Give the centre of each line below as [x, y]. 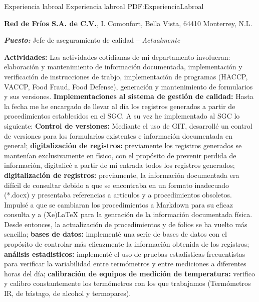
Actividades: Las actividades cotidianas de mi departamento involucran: [117, 57]
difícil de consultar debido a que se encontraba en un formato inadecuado [117, 185]
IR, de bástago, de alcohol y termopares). [68, 293]
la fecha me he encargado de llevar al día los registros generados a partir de [120, 106]
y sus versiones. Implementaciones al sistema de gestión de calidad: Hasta [129, 96]
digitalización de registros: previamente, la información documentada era [122, 175]
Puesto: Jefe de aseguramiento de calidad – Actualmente [92, 40]
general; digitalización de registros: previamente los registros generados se [123, 145]
